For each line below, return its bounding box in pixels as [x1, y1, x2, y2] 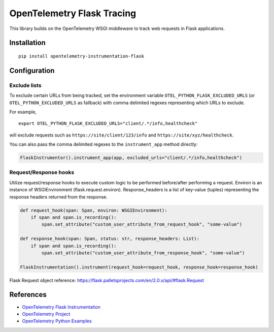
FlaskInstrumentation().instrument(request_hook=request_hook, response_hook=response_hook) [20, 264, 258, 270]
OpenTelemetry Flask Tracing [9, 8, 136, 19]
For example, [9, 109, 37, 115]
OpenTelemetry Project [22, 311, 71, 317]
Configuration [9, 66, 55, 75]
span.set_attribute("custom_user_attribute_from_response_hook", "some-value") [41, 250, 245, 256]
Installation [9, 39, 46, 47]
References [9, 290, 47, 299]
